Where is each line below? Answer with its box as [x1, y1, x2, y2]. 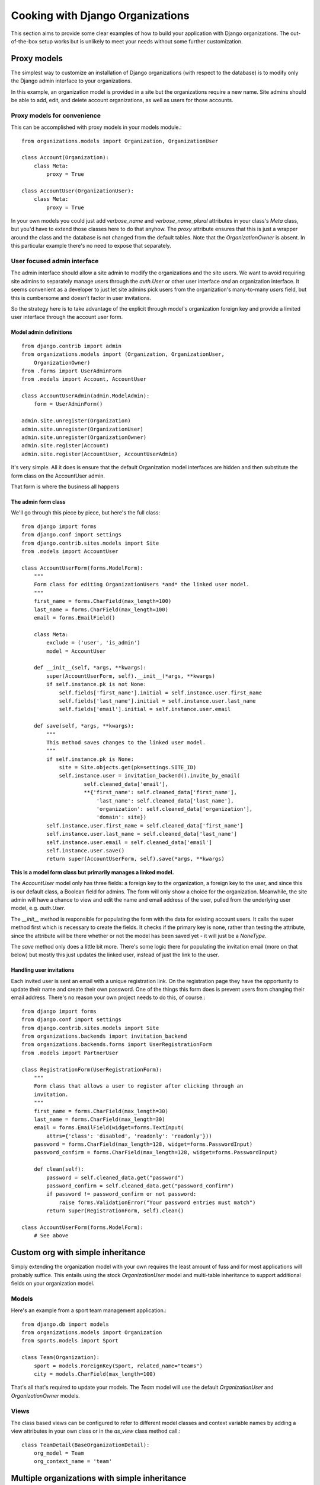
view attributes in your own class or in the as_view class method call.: [11, 1427, 181, 1435]
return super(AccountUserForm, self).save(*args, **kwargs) [46, 855, 225, 862]
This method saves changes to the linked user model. [46, 739, 206, 745]
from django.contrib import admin [21, 342, 121, 349]
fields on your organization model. [11, 1280, 95, 1287]
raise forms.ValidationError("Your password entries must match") [59, 1199, 256, 1206]
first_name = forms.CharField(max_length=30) [33, 1108, 169, 1114]
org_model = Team [33, 1450, 84, 1456]
